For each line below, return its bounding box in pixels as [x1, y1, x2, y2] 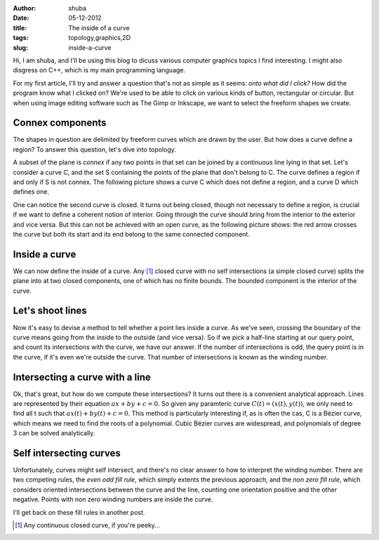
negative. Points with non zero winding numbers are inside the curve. [13, 495, 213, 503]
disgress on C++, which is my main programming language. [13, 66, 186, 74]
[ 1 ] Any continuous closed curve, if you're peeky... [15, 521, 161, 529]
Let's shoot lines [13, 305, 87, 317]
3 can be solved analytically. [13, 429, 95, 437]
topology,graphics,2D [68, 34, 131, 42]
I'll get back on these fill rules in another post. [13, 508, 145, 516]
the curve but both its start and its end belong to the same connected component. [13, 230, 251, 238]
